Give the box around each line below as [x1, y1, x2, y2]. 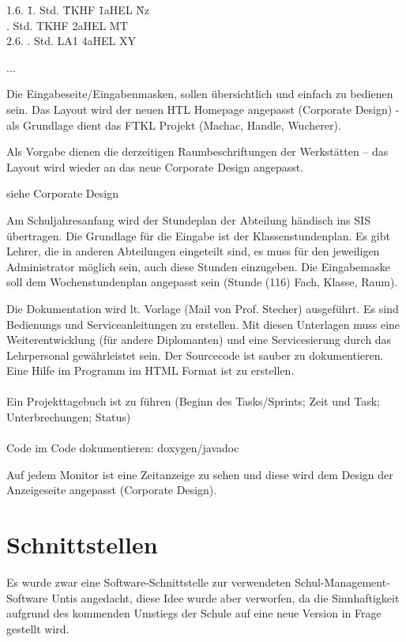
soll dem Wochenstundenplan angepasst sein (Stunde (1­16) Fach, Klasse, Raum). [6, 274, 398, 290]
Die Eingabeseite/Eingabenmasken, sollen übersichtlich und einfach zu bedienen [6, 85, 393, 102]
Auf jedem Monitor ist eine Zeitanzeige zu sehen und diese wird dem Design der [6, 466, 393, 482]
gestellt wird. [6, 620, 70, 636]
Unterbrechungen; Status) [6, 409, 131, 425]
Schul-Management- [295, 574, 390, 591]
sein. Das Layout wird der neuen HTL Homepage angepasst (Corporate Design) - [6, 100, 400, 117]
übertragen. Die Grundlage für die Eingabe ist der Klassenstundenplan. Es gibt [6, 227, 390, 244]
